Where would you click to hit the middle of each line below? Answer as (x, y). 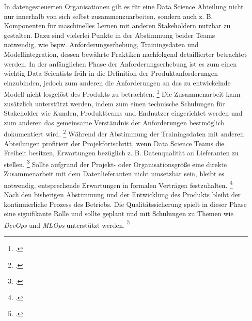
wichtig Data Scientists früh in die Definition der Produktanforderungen (111, 73)
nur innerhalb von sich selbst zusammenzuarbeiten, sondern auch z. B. (109, 16)
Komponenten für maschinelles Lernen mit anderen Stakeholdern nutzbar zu (117, 25)
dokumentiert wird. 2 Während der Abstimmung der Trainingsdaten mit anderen (124, 133)
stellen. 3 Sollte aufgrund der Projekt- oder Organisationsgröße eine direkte (116, 163)
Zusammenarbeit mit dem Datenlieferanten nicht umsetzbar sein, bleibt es (114, 174)
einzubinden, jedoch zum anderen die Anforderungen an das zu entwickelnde (117, 82)
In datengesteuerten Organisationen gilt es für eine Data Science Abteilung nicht (124, 6)
